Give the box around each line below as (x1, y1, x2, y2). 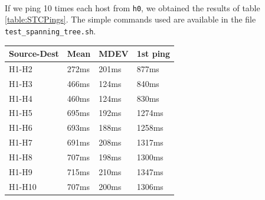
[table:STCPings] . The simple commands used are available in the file (5, 13, 256, 25)
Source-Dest (9, 47, 59, 59)
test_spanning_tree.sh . (5, 24, 96, 37)
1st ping (136, 47, 171, 59)
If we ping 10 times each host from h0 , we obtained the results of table (5, 1, 260, 14)
